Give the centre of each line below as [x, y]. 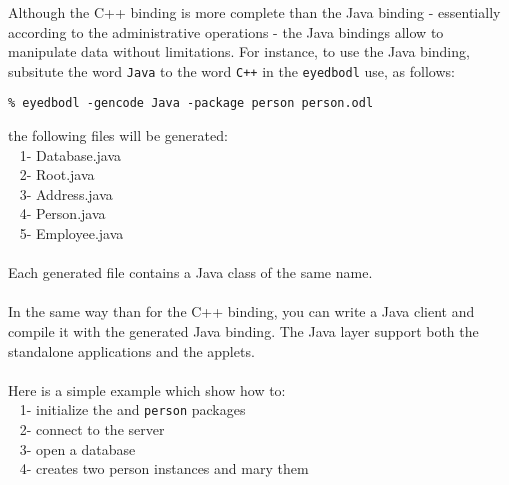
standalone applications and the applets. [131, 350]
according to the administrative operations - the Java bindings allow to [226, 31]
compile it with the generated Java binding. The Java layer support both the [243, 331]
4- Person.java [62, 213]
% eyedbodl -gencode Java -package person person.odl [191, 103]
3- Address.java [66, 193]
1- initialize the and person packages [132, 409]
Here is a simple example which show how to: [147, 389]
